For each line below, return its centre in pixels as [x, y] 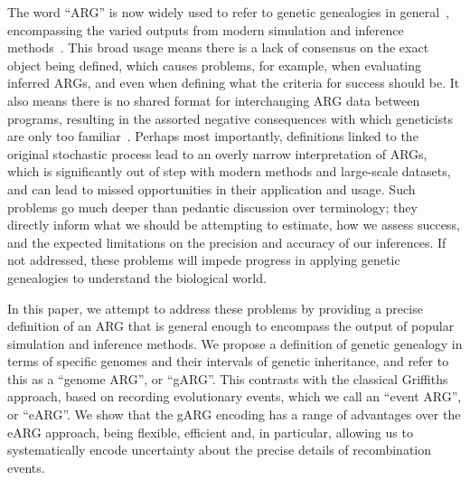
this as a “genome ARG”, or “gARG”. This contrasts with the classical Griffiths [228, 378]
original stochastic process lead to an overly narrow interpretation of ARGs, [217, 153]
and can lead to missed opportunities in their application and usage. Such [211, 188]
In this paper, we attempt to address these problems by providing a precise [215, 308]
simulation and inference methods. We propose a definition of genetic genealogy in [235, 343]
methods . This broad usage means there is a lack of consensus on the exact [218, 47]
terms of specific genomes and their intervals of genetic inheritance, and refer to [228, 361]
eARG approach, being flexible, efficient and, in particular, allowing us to [210, 432]
